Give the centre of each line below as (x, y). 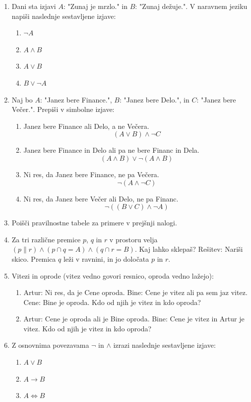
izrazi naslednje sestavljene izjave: (164, 345)
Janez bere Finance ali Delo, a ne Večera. (86, 126)
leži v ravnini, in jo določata (106, 258)
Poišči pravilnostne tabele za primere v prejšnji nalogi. (94, 223)
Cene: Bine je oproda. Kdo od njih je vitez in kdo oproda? (112, 302)
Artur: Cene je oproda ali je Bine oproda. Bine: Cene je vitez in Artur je (134, 319)
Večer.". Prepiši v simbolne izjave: (63, 109)
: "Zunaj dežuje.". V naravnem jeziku (191, 6)
